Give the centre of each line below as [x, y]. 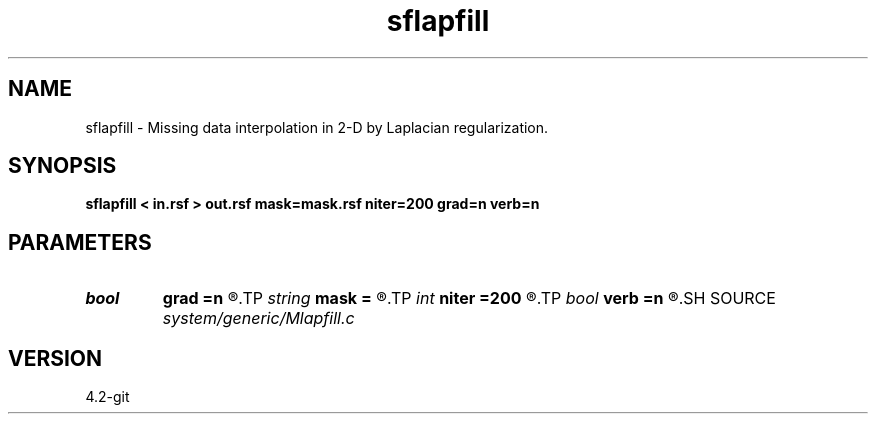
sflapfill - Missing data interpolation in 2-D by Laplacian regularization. [317, 127]
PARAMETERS [80, 242]
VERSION [55, 358]
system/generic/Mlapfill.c [258, 318]
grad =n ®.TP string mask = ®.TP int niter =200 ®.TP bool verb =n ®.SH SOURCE [469, 298]
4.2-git [107, 397]
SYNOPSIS [62, 166]
